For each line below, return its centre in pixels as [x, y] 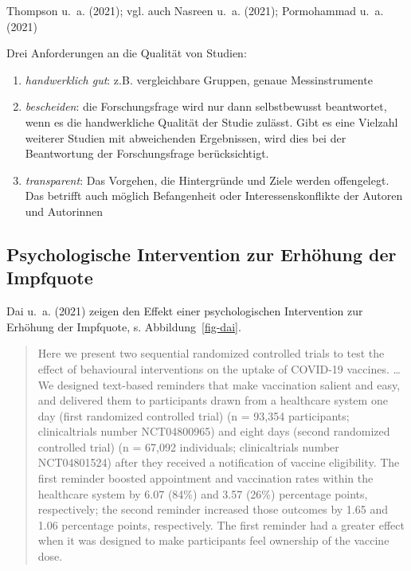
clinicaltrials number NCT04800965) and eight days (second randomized [214, 431]
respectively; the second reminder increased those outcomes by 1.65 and [213, 509]
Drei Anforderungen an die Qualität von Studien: [127, 53]
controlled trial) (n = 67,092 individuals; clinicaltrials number [188, 446]
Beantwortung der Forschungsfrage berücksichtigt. [147, 153]
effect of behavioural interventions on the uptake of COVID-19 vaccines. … [219, 368]
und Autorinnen [64, 211]
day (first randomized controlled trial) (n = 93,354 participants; [194, 415]
